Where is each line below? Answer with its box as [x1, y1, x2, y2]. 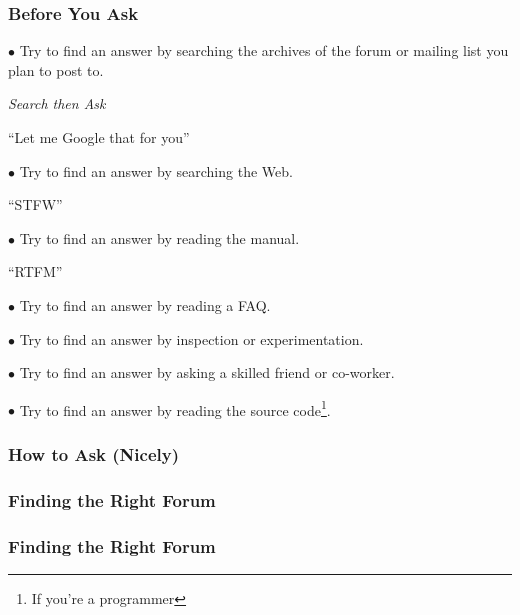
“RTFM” [8, 261, 63, 282]
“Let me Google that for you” [8, 127, 190, 147]
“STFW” [8, 194, 63, 215]
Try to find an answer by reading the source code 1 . [19, 396, 331, 420]
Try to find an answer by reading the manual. [19, 227, 300, 248]
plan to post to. [8, 59, 104, 80]
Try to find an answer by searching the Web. [19, 160, 293, 181]
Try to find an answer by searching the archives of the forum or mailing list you [19, 40, 509, 61]
